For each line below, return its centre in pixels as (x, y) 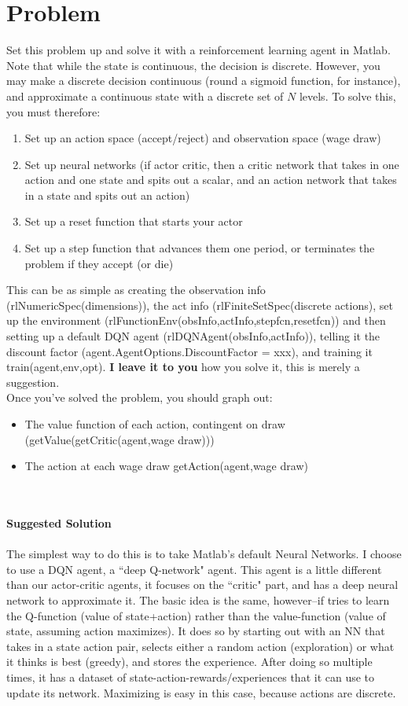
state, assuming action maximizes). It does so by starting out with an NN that (196, 631)
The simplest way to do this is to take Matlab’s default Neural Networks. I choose (204, 554)
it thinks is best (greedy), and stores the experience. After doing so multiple (189, 662)
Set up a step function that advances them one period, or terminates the (200, 248)
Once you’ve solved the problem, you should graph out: (140, 397)
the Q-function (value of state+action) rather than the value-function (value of (196, 615)
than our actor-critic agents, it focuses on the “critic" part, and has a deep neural (202, 585)
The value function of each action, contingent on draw (155, 424)
